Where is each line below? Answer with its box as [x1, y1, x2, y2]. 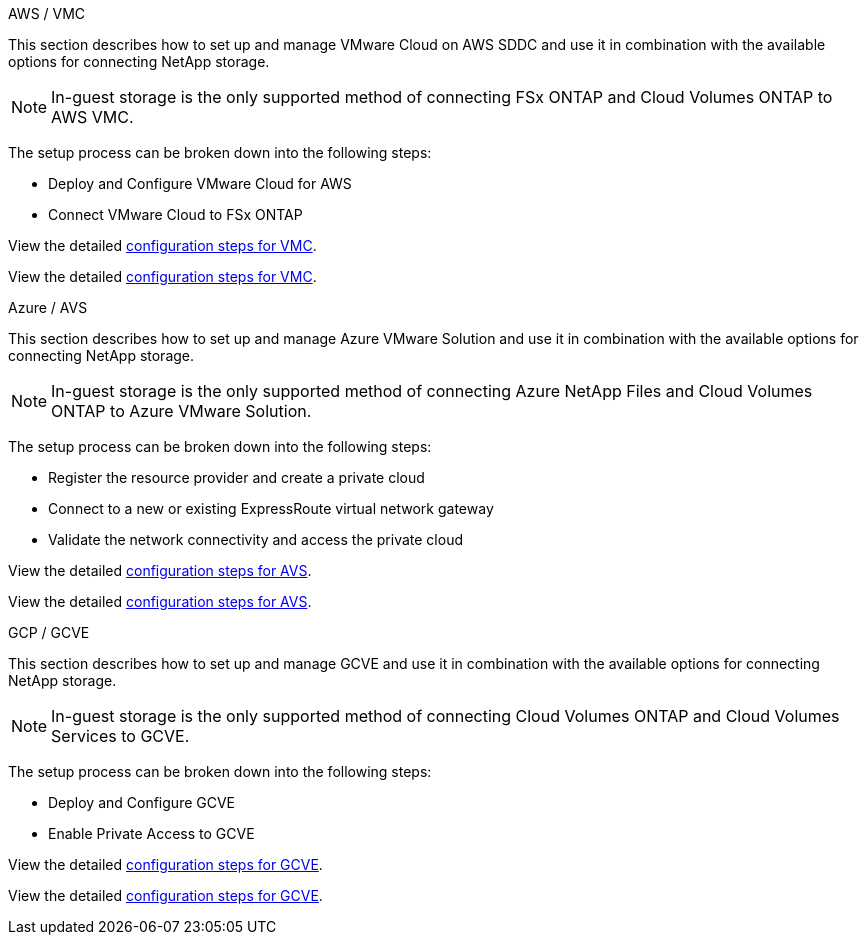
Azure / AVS [8, 299, 88, 316]
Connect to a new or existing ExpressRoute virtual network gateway [48, 500, 494, 517]
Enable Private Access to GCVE [48, 825, 255, 842]
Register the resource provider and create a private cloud [48, 469, 425, 486]
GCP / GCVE [8, 624, 90, 641]
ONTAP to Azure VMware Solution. [51, 401, 312, 421]
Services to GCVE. [51, 726, 190, 746]
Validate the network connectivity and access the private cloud [48, 531, 463, 548]
